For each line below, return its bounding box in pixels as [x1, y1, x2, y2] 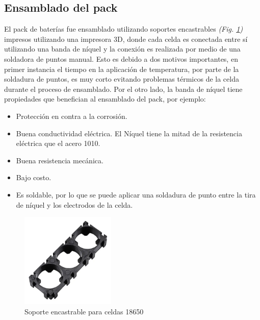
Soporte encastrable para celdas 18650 [24, 306, 144, 316]
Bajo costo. [16, 172, 51, 183]
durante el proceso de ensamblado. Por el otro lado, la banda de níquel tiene [4, 83, 243, 94]
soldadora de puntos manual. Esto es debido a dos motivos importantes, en [4, 53, 238, 64]
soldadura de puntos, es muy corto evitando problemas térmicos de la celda [4, 73, 239, 84]
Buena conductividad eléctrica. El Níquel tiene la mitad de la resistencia [16, 128, 242, 138]
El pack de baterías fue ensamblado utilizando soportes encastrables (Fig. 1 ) [4, 23, 243, 34]
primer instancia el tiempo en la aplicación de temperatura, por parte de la [4, 63, 239, 74]
